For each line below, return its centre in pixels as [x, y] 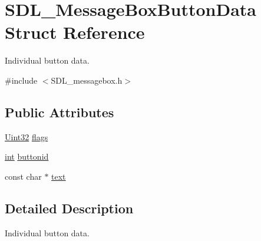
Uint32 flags [27, 136]
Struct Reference [75, 32]
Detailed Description [69, 208]
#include [21, 80]
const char [23, 176]
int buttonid [27, 156]
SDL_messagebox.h [87, 80]
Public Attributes [60, 112]
